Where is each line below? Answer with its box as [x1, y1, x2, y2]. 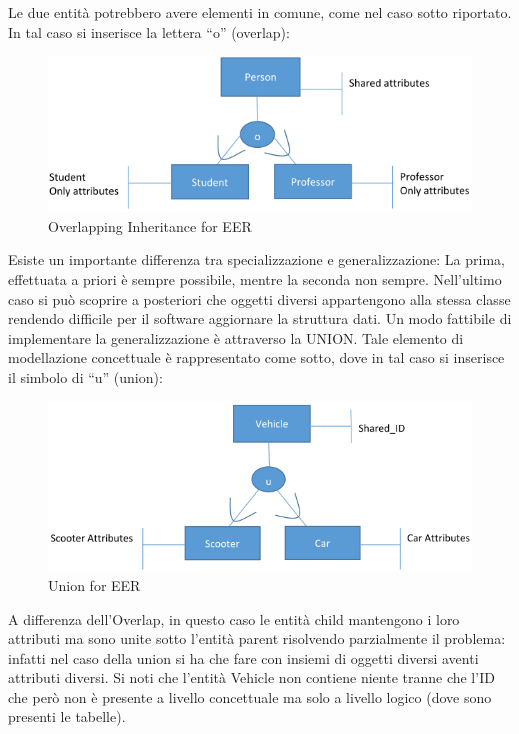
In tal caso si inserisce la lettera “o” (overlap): [8, 21, 290, 42]
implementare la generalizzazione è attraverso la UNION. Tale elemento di [8, 327, 464, 348]
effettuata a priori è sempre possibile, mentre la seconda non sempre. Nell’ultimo [8, 269, 502, 290]
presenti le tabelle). [8, 706, 126, 727]
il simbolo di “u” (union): [8, 366, 163, 387]
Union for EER [48, 574, 141, 595]
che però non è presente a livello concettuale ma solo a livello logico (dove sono [8, 686, 492, 707]
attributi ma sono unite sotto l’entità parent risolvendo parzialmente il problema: [8, 628, 506, 649]
